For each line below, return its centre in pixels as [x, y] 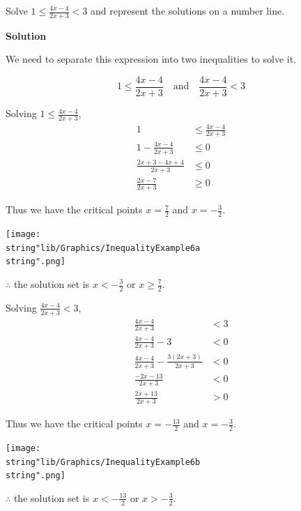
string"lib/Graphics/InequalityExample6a [103, 248]
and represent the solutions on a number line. [188, 10]
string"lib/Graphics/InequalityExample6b [103, 462]
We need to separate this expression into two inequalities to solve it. [151, 59]
